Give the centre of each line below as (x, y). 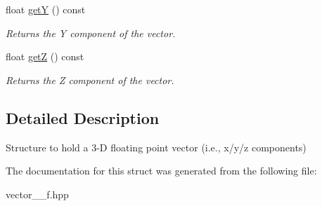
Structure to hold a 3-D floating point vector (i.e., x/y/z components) (156, 147)
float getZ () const (45, 56)
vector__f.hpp (37, 194)
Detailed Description (83, 117)
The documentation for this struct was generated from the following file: (161, 171)
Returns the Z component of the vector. (90, 80)
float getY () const (46, 9)
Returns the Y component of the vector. (91, 33)
